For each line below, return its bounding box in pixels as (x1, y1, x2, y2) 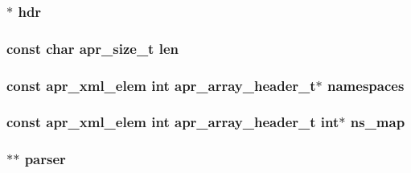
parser (24, 149, 66, 169)
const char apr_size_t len (6, 38, 179, 58)
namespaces (327, 75, 405, 95)
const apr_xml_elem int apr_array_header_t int (6, 112, 339, 132)
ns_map (350, 112, 405, 132)
